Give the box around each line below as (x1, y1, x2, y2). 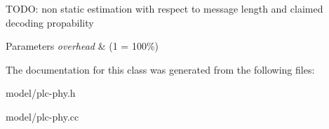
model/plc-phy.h (6, 86, 76, 100)
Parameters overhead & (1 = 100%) (6, 39, 159, 53)
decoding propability (6, 15, 94, 29)
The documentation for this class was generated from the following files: (6, 62, 315, 76)
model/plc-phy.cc (6, 109, 79, 123)
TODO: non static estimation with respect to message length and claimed (6, 1, 323, 15)
